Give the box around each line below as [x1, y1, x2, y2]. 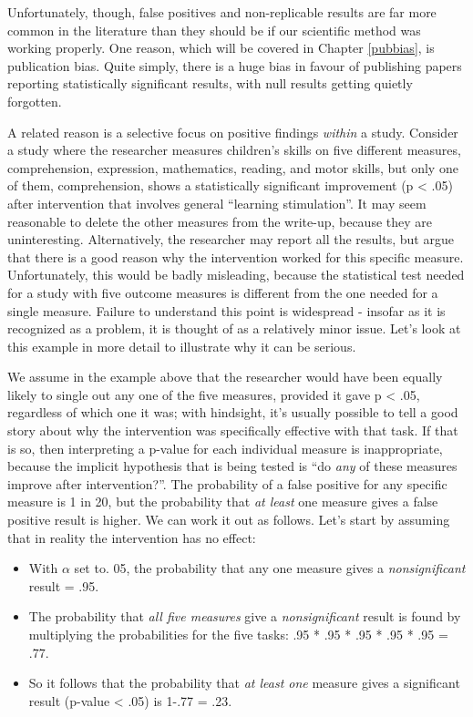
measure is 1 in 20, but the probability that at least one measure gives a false [7, 492, 438, 511]
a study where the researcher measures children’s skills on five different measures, [7, 140, 461, 159]
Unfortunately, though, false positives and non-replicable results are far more [7, 3, 437, 21]
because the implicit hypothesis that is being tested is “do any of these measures [7, 456, 458, 476]
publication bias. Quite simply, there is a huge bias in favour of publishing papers [7, 56, 462, 75]
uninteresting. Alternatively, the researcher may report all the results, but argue [7, 230, 454, 249]
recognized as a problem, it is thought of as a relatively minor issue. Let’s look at [7, 319, 461, 338]
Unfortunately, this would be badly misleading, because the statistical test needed [7, 265, 465, 284]
